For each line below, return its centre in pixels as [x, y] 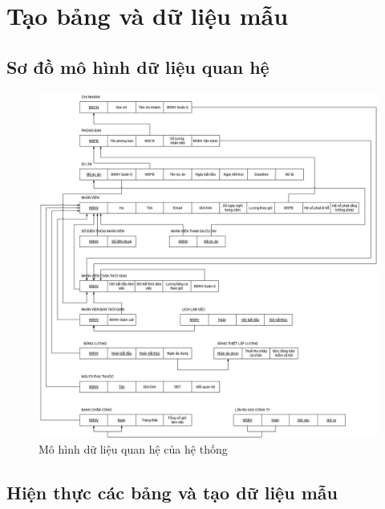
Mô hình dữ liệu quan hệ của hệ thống [133, 449]
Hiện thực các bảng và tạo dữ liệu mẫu [172, 493]
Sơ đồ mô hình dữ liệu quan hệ [138, 66]
